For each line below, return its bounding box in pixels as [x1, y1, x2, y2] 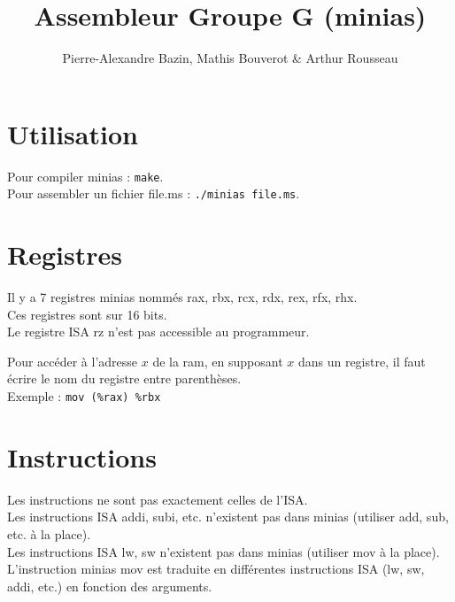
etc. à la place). [7, 525, 91, 544]
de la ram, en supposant [152, 351, 283, 370]
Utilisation [7, 115, 138, 151]
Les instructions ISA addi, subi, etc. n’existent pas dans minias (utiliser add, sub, [7, 507, 449, 526]
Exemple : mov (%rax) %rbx [7, 387, 161, 405]
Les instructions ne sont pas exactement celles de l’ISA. [7, 490, 308, 508]
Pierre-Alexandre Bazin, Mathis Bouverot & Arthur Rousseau [62, 49, 398, 67]
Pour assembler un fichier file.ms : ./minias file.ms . [7, 184, 300, 203]
